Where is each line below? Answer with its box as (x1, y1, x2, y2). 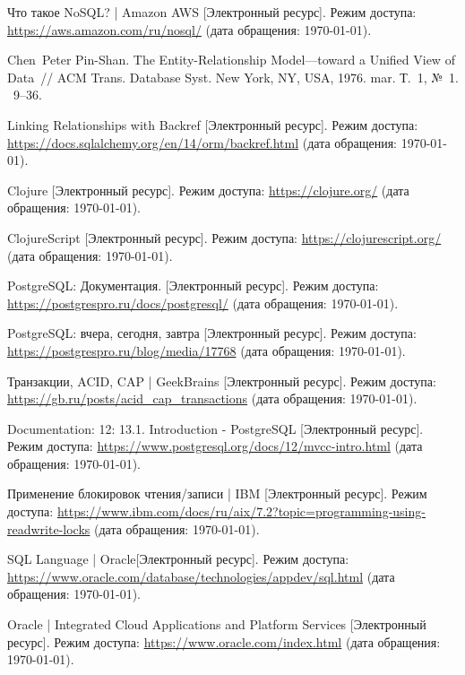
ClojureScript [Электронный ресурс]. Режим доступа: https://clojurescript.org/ (7, 228, 442, 247)
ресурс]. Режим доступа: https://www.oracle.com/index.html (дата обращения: (7, 632, 441, 651)
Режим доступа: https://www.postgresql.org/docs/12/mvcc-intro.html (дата (7, 437, 423, 455)
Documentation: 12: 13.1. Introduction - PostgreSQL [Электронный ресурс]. (7, 419, 424, 437)
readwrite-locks (7, 519, 90, 538)
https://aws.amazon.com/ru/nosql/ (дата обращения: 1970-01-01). (7, 20, 372, 39)
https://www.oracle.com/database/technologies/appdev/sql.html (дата (7, 567, 395, 585)
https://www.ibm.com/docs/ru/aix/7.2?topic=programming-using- (56, 502, 426, 521)
